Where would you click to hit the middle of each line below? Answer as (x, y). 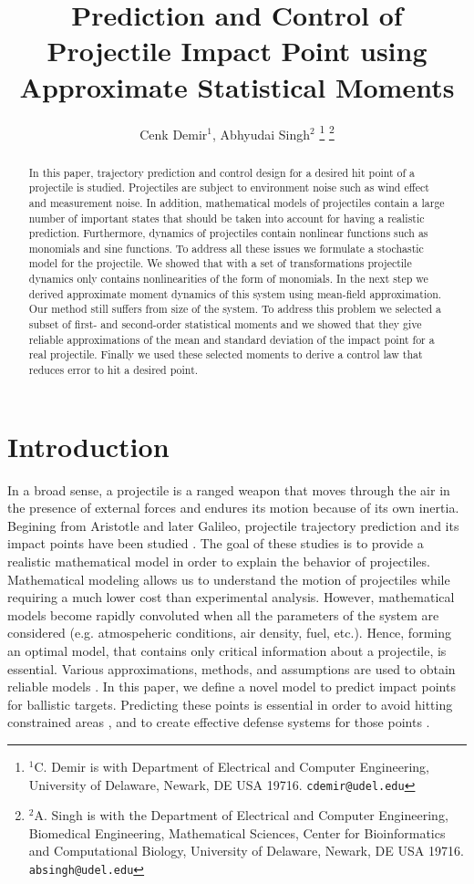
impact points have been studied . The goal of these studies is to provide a (216, 543)
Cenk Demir (174, 134)
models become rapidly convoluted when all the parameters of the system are (223, 614)
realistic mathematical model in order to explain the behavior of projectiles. (219, 562)
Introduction (88, 446)
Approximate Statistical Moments (237, 86)
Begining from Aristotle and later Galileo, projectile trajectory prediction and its (233, 525)
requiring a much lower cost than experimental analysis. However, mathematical (231, 597)
